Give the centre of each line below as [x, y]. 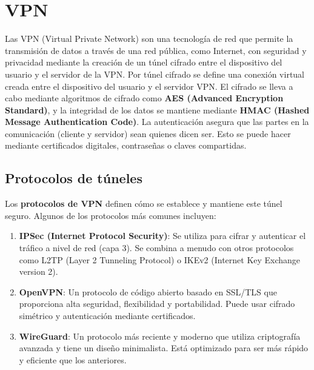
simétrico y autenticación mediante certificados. [107, 316]
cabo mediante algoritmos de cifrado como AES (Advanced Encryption [144, 98]
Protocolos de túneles [74, 178]
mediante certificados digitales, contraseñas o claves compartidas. [126, 145]
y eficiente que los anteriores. [73, 359]
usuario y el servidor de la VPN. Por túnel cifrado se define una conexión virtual [155, 74]
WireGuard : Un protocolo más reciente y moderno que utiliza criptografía [160, 336]
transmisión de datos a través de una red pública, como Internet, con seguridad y [156, 50]
